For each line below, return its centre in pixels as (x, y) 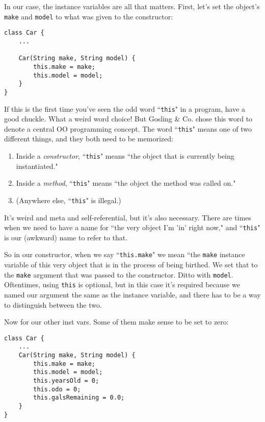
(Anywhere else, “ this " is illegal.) (69, 200)
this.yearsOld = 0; (66, 381)
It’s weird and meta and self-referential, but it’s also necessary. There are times (128, 217)
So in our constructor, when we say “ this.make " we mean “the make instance (125, 254)
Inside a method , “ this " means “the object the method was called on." (126, 183)
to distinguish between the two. (53, 304)
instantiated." (37, 166)
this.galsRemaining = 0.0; (79, 398)
